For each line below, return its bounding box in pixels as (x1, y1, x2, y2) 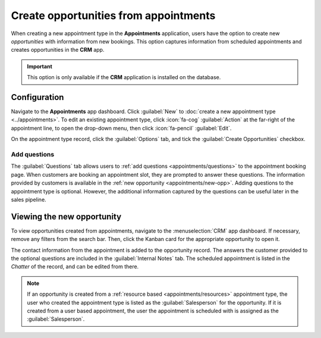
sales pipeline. (11, 196, 47, 203)
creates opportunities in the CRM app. (11, 46, 105, 54)
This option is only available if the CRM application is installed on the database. (27, 74, 221, 81)
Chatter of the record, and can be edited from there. (11, 263, 139, 270)
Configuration (11, 92, 64, 102)
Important (27, 62, 53, 70)
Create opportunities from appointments (11, 9, 216, 22)
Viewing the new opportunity (11, 211, 122, 221)
